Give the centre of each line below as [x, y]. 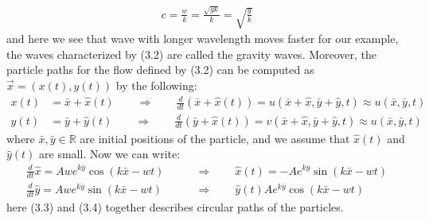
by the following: [156, 85]
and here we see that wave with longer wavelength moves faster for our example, [203, 39]
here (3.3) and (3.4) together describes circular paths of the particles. [175, 206]
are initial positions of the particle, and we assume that [215, 138]
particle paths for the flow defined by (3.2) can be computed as [160, 70]
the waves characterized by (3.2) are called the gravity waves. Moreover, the [192, 54]
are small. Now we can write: [110, 154]
